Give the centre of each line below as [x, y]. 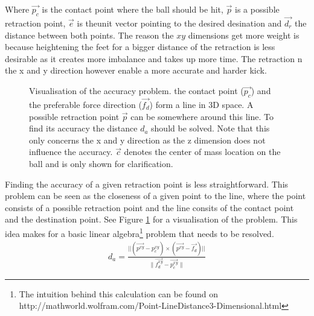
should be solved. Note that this [210, 128]
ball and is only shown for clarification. [101, 163]
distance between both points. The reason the [89, 35]
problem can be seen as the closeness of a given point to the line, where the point [155, 196]
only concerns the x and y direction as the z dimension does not [147, 140]
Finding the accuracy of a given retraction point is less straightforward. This [147, 184]
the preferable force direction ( [85, 104]
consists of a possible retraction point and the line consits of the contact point [149, 207]
